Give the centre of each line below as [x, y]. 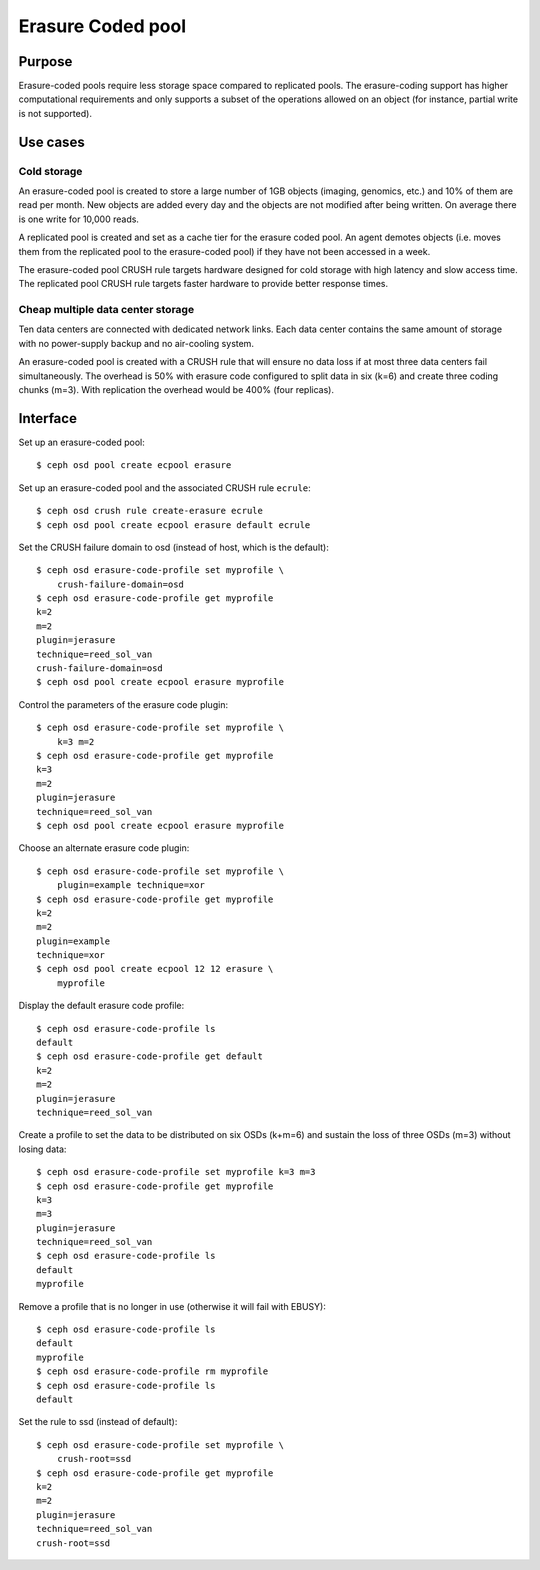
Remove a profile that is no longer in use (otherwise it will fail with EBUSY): [172, 1306]
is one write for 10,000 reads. [79, 219]
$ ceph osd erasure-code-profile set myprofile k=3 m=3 [176, 1172]
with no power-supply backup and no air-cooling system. [136, 343]
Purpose [45, 61]
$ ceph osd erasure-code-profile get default [150, 1056]
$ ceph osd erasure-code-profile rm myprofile [152, 1371]
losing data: [42, 1149]
